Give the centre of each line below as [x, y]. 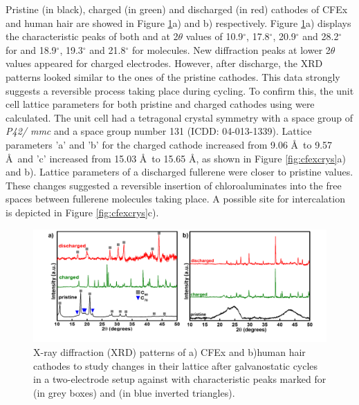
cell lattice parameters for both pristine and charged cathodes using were [160, 104]
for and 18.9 [31, 49]
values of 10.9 [214, 36]
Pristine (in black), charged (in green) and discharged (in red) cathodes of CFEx [177, 9]
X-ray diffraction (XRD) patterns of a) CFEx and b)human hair [169, 352]
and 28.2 [321, 36]
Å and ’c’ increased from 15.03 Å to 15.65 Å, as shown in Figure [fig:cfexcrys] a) [176, 158]
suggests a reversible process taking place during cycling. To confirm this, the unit [180, 90]
